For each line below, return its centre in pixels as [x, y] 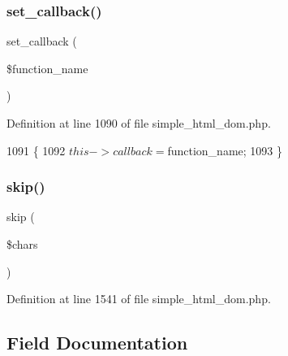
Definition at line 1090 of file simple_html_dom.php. [139, 123]
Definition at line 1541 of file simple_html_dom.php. [139, 299]
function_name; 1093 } [225, 150]
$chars [22, 244]
